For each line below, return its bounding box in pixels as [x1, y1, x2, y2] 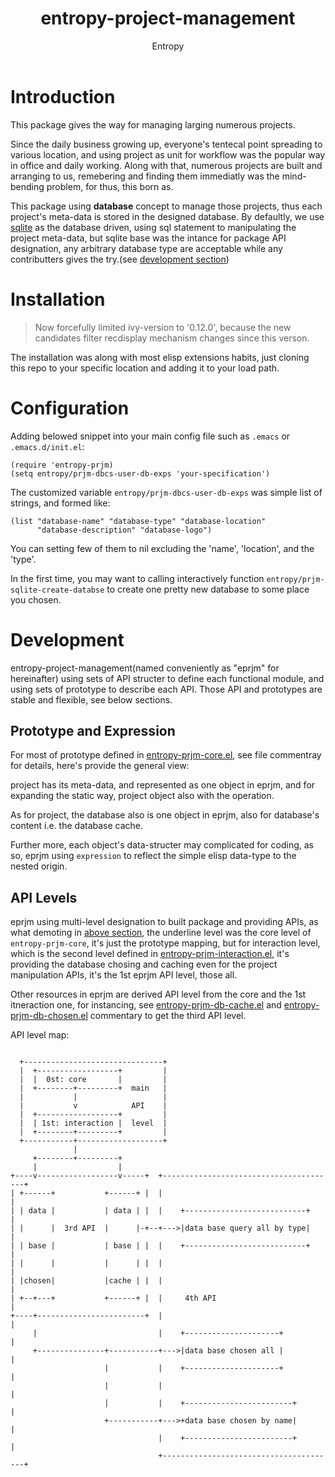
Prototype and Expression [10, 722, 176, 739]
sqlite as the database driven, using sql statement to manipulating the [10, 221, 297, 233]
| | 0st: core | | [19, 1075, 168, 1085]
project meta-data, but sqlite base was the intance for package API [10, 232, 287, 244]
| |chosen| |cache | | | [10, 1276, 163, 1286]
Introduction [10, 85, 116, 108]
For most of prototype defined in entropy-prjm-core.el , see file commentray [10, 749, 322, 761]
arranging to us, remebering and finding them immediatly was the [10, 170, 280, 182]
